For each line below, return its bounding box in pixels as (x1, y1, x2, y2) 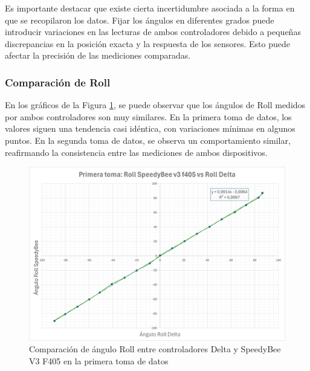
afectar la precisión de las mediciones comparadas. (5, 49, 191, 62)
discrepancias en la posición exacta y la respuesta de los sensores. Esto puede (5, 37, 290, 50)
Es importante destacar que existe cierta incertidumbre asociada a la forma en (5, 2, 295, 14)
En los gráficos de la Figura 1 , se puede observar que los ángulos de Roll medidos (5, 98, 306, 111)
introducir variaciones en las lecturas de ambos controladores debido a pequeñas (5, 25, 301, 38)
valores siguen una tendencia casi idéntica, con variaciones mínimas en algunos (5, 122, 295, 135)
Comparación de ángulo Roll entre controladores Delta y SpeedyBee (29, 343, 281, 355)
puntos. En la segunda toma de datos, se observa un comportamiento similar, (5, 134, 291, 146)
